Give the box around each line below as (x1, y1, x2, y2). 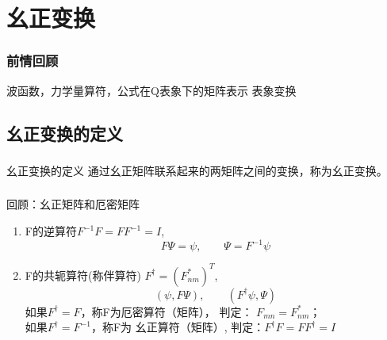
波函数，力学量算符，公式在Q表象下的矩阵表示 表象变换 (6, 82, 297, 98)
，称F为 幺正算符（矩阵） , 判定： (90, 319, 265, 335)
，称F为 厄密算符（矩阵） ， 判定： (80, 303, 253, 319)
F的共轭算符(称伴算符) (25, 266, 141, 283)
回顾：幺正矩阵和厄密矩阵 (6, 196, 140, 212)
